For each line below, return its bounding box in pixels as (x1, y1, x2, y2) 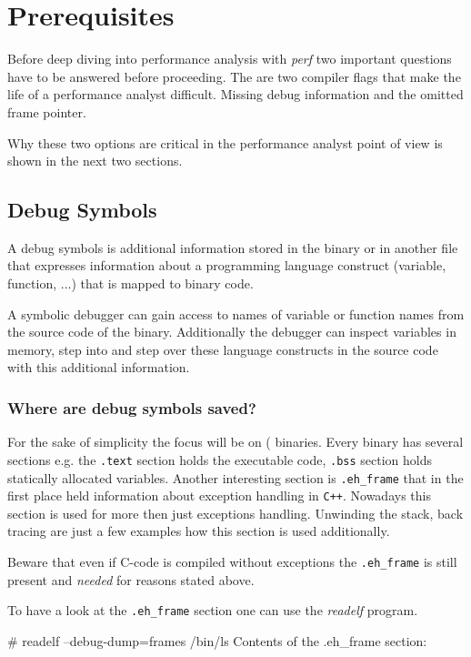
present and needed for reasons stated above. (7, 570, 255, 589)
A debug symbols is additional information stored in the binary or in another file (7, 238, 458, 257)
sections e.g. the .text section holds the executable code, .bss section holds (7, 450, 432, 469)
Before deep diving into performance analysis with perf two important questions (7, 49, 452, 68)
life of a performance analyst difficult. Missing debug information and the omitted (7, 85, 464, 104)
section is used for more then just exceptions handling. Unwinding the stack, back (7, 503, 464, 522)
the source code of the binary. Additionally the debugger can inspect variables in (7, 322, 456, 341)
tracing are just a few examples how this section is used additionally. (7, 521, 390, 541)
